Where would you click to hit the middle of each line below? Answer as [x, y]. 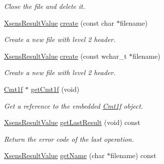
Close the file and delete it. [45, 6]
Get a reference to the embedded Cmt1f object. [74, 105]
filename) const [133, 155]
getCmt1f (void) [55, 89]
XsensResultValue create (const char [59, 22]
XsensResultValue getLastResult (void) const [72, 122]
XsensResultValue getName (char [54, 155]
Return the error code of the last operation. [69, 139]
